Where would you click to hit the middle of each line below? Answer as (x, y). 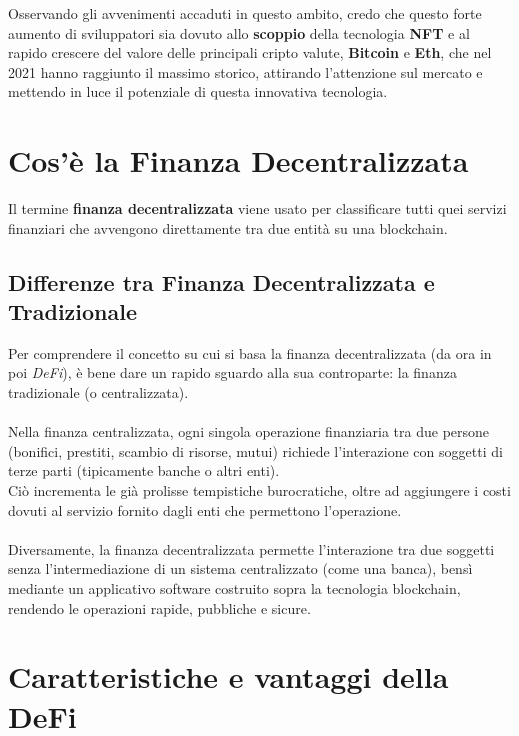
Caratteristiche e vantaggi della (228, 676)
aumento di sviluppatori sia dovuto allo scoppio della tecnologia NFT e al (239, 32)
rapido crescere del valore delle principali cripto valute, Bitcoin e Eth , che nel (250, 52)
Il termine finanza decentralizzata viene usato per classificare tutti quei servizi (257, 208)
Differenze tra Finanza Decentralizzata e (221, 281)
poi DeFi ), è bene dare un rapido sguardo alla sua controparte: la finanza (232, 372)
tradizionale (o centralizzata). (98, 392)
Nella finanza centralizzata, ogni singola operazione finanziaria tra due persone (249, 431)
